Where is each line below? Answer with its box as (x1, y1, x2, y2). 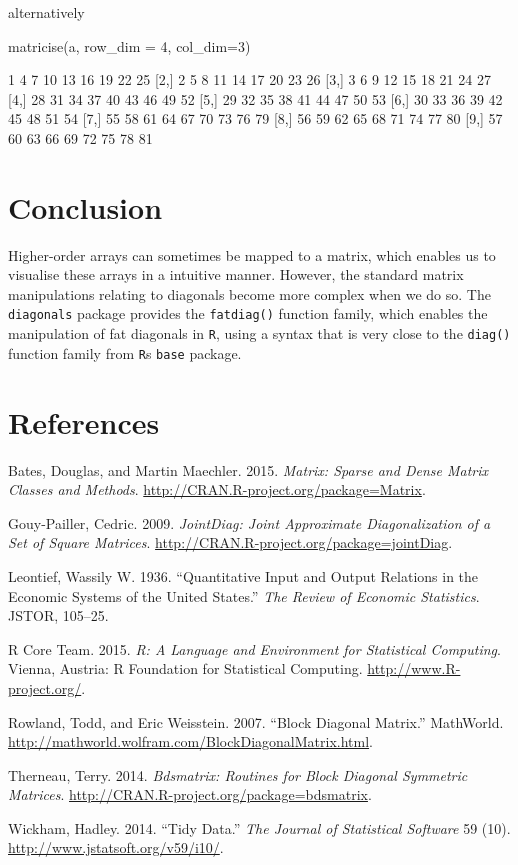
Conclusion (8, 186, 163, 227)
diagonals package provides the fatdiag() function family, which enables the (8, 303, 488, 324)
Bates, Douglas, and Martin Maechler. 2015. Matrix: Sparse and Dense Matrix (8, 459, 489, 480)
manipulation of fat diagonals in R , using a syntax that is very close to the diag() (8, 323, 511, 344)
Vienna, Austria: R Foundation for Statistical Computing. (8, 658, 363, 679)
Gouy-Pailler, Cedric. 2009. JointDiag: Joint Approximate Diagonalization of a (8, 512, 491, 533)
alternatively (8, 2, 85, 22)
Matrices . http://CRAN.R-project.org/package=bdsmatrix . (8, 784, 372, 805)
